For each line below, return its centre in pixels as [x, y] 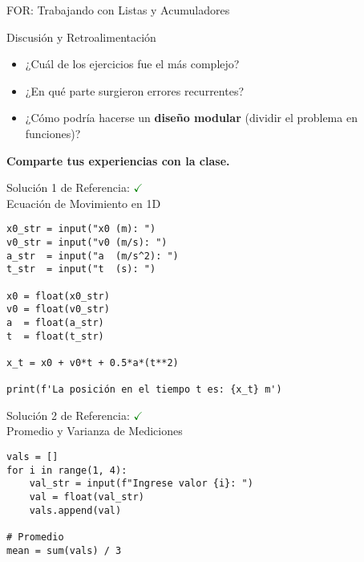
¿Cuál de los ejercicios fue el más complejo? [132, 64]
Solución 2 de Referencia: [68, 415]
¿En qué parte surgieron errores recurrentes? [135, 90]
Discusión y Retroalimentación [81, 37]
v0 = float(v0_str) [58, 310]
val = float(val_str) [87, 497]
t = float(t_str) [55, 336]
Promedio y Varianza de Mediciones [95, 431]
